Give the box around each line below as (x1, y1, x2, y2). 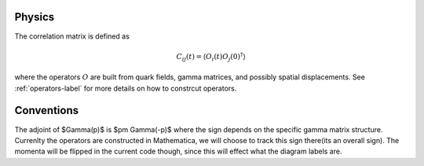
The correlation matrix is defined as (14, 31, 130, 41)
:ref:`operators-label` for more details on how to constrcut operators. (14, 83, 237, 93)
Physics (14, 10, 55, 24)
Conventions (14, 104, 79, 117)
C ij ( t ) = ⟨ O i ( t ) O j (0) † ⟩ (176, 51, 247, 63)
